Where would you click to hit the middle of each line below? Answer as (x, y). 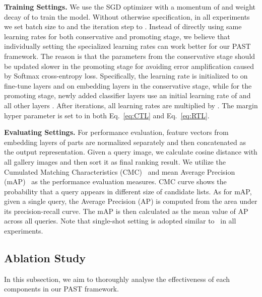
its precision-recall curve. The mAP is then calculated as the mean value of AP (126, 211)
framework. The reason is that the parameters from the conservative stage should (130, 56)
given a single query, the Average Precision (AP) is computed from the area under (131, 201)
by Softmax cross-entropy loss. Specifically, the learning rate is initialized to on (126, 76)
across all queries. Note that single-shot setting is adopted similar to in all (120, 221)
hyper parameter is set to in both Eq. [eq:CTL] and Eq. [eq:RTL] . (107, 115)
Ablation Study (45, 258)
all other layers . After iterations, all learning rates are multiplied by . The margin (131, 105)
